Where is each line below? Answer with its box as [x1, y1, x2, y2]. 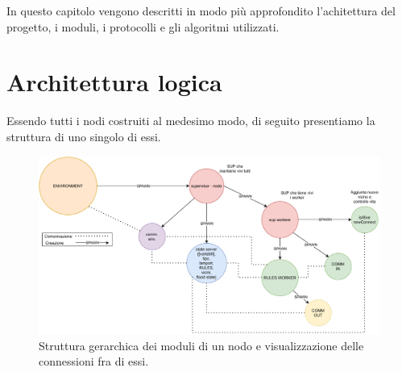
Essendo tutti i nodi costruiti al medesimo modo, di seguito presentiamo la [6, 112, 375, 129]
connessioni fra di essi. [39, 353, 149, 370]
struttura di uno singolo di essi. [6, 127, 161, 144]
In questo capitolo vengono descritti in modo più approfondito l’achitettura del [6, 2, 396, 19]
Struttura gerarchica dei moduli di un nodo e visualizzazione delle [39, 336, 364, 353]
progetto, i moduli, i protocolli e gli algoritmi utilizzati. [6, 18, 280, 35]
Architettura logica [6, 65, 222, 98]
